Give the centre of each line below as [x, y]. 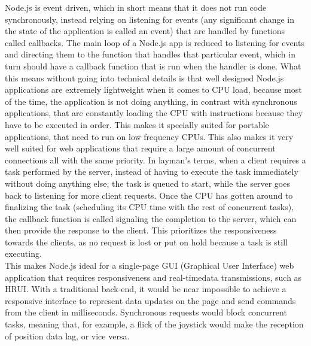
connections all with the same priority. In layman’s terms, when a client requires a [155, 160]
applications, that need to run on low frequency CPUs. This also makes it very [149, 136]
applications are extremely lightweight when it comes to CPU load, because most [153, 89]
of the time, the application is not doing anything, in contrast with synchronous [151, 101]
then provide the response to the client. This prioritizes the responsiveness [141, 230]
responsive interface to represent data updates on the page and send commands [150, 300]
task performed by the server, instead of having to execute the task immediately [152, 172]
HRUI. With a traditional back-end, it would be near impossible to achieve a [146, 289]
